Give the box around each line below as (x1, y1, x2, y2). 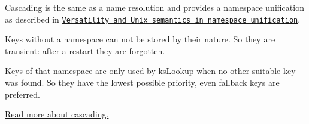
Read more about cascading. (5, 108, 109, 120)
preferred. (5, 88, 40, 100)
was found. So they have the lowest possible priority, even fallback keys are (5, 76, 280, 89)
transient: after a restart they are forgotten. (5, 44, 165, 57)
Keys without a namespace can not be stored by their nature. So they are (5, 33, 275, 45)
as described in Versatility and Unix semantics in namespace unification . (5, 13, 301, 25)
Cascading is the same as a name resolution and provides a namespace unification (5, 1, 304, 13)
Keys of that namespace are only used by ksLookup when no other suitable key (5, 64, 296, 77)
